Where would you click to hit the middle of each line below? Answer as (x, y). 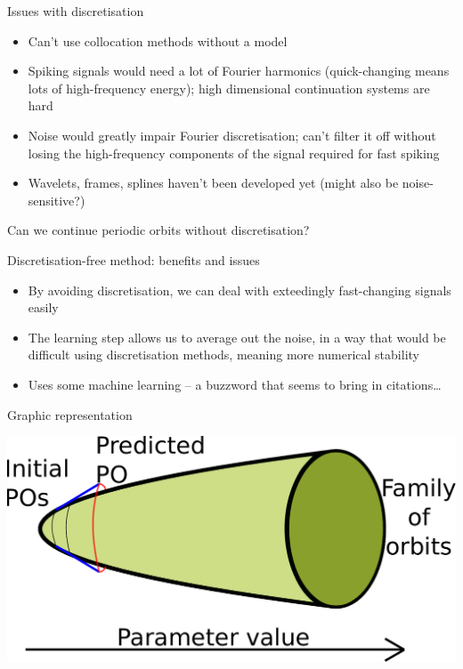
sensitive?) (57, 200)
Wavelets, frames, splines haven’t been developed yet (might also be (213, 183)
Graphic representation (70, 414)
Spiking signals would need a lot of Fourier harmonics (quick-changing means (239, 71)
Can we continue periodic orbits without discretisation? (158, 230)
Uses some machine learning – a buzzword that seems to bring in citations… (235, 384)
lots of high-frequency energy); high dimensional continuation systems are (229, 88)
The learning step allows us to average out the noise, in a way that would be (237, 337)
